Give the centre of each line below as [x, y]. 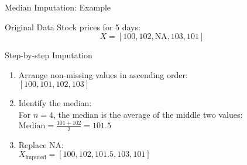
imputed [36, 157]
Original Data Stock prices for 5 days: [73, 27]
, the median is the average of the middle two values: [148, 114]
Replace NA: [41, 144]
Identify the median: [55, 103]
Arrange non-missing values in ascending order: [103, 74]
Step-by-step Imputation [49, 55]
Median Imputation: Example [58, 7]
